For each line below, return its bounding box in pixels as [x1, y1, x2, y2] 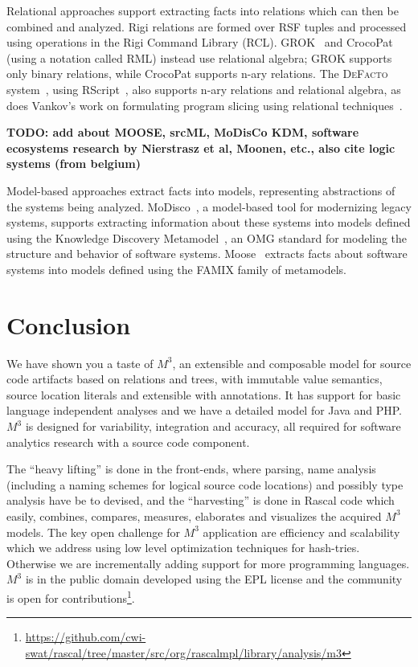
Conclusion [6, 308, 131, 341]
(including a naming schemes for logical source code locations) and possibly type [6, 476, 404, 493]
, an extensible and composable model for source [172, 354, 412, 371]
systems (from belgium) [6, 155, 141, 172]
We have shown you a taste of [6, 354, 154, 371]
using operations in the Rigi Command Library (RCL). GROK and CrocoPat [6, 34, 393, 51]
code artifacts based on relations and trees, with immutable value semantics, [6, 370, 383, 387]
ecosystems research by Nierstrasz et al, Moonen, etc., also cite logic [6, 139, 395, 156]
